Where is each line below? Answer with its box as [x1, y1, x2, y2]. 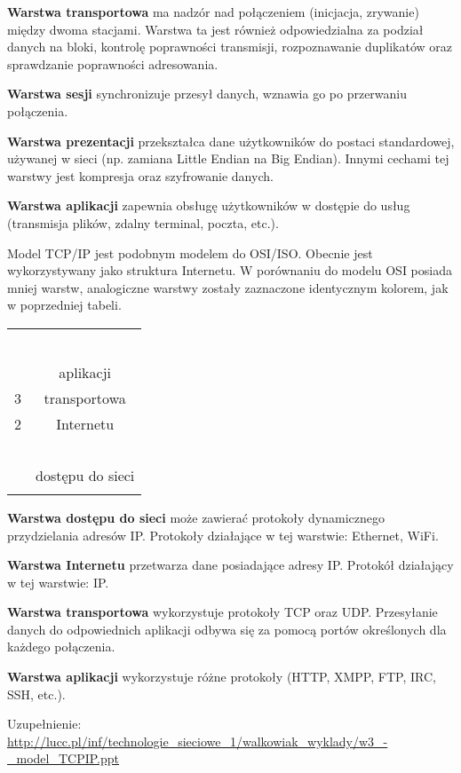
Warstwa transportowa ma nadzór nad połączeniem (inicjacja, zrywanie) [7, 3, 419, 20]
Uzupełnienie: [7, 714, 82, 733]
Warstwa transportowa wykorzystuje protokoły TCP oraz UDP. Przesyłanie [7, 603, 438, 621]
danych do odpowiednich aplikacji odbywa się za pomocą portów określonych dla [7, 619, 447, 638]
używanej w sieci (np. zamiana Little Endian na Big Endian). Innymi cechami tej [7, 149, 449, 168]
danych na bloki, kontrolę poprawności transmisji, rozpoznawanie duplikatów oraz [7, 37, 452, 56]
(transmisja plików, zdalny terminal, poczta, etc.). [7, 213, 279, 232]
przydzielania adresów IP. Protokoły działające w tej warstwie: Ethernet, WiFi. [7, 525, 439, 544]
